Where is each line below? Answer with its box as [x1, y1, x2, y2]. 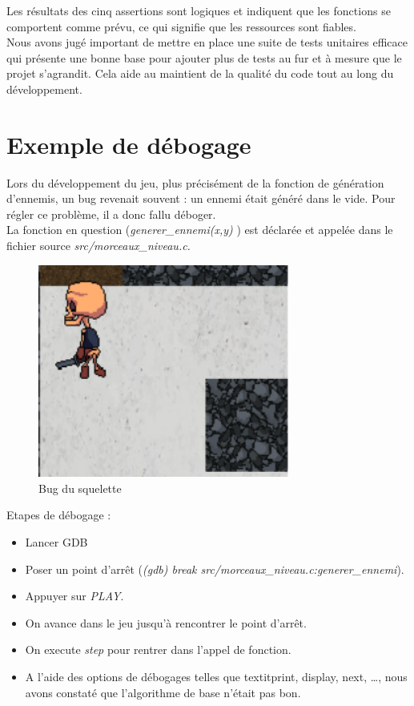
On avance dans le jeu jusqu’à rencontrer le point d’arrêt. [25, 614, 307, 631]
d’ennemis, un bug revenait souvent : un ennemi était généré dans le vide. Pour [6, 190, 396, 207]
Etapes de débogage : [6, 506, 111, 523]
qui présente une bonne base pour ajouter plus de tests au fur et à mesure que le [6, 49, 402, 66]
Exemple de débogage [6, 127, 251, 160]
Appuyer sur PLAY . [25, 587, 124, 604]
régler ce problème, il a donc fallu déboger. [6, 205, 216, 222]
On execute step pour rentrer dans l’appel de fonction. [25, 641, 291, 658]
